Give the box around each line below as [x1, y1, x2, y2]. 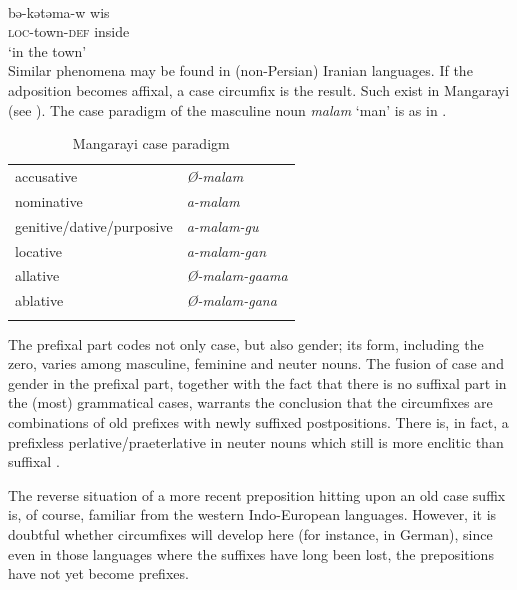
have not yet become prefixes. [8, 563, 189, 584]
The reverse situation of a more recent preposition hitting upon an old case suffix [8, 484, 506, 505]
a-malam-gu [186, 215, 259, 236]
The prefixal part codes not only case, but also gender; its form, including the [8, 333, 484, 354]
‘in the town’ [8, 40, 87, 61]
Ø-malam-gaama [186, 265, 288, 286]
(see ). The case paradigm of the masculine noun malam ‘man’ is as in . [8, 99, 447, 120]
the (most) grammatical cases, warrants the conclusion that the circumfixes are [8, 392, 493, 413]
